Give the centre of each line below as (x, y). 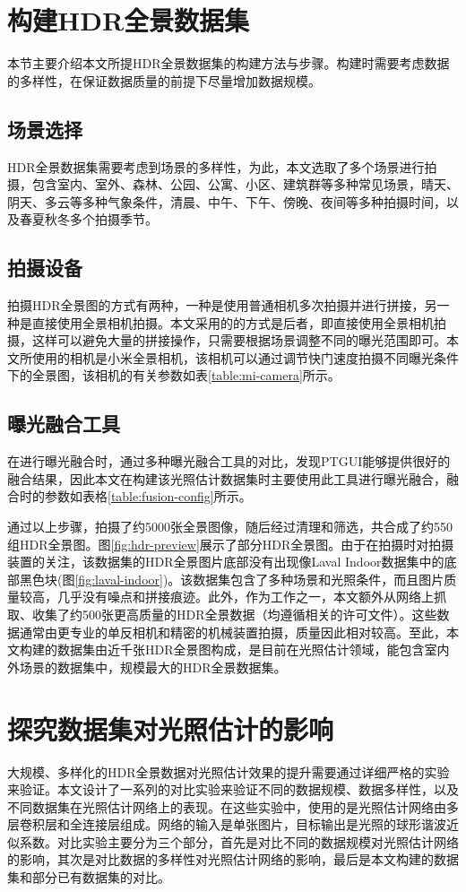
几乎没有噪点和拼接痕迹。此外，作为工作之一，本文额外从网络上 (245, 597)
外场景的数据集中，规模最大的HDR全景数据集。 (147, 667)
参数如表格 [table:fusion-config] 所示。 (148, 496)
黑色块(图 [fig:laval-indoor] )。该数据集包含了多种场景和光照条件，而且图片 (232, 579)
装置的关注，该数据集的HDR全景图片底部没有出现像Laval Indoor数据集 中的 (226, 562)
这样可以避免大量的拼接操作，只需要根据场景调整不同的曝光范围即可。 (239, 340)
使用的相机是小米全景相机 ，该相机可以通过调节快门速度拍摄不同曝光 (233, 357)
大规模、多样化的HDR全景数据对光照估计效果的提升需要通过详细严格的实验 (229, 771)
